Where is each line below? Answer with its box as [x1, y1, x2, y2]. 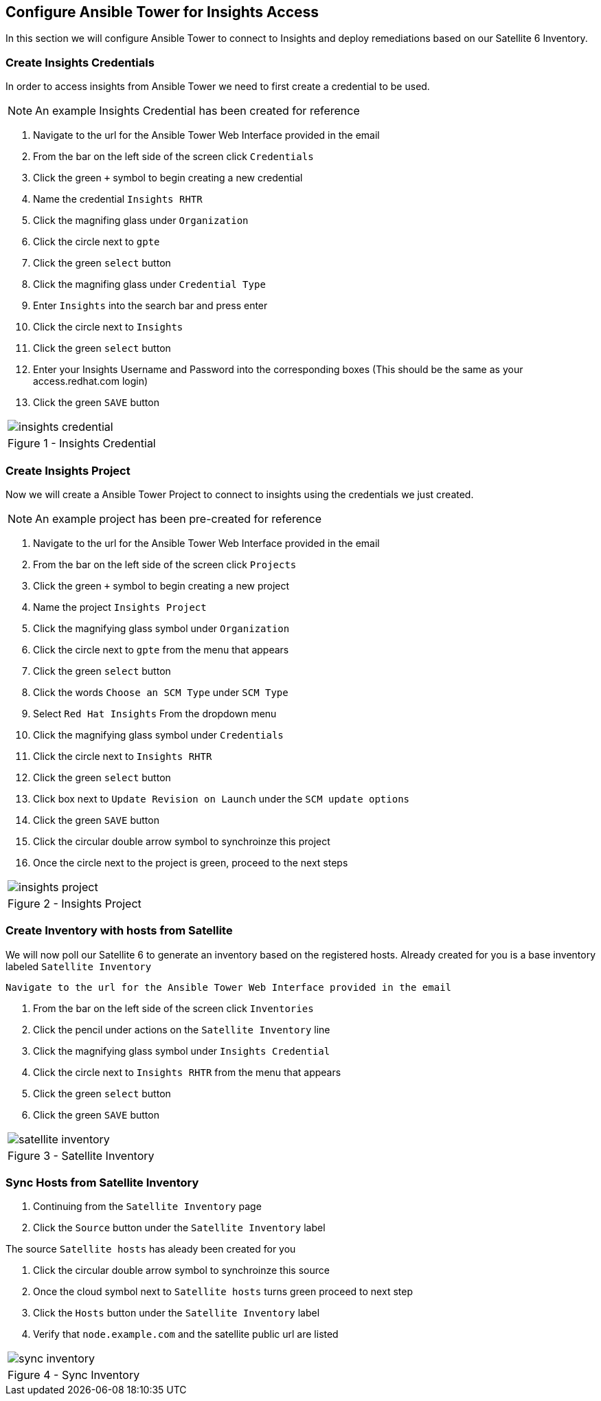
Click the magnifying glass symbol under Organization [33, 622, 290, 634]
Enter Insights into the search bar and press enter [33, 300, 268, 312]
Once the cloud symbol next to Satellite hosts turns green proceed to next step [33, 1286, 413, 1298]
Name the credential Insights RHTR [33, 193, 203, 205]
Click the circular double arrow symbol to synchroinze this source [33, 1264, 330, 1277]
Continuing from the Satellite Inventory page [33, 1200, 262, 1213]
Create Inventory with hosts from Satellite [5, 923, 233, 938]
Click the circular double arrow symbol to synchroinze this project [33, 835, 330, 847]
